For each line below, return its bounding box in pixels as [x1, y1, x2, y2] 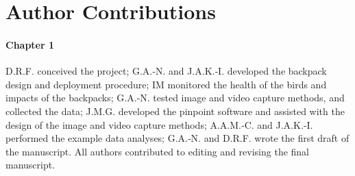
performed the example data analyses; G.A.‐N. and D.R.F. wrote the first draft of [5, 131, 350, 145]
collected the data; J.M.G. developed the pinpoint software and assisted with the [5, 103, 345, 118]
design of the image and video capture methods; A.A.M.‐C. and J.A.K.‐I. [5, 117, 313, 131]
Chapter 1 [5, 37, 55, 51]
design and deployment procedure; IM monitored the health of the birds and [5, 77, 327, 91]
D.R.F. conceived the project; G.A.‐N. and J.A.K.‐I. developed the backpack [5, 64, 327, 78]
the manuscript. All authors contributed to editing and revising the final [5, 144, 310, 158]
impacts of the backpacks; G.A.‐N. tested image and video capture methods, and [5, 90, 345, 105]
